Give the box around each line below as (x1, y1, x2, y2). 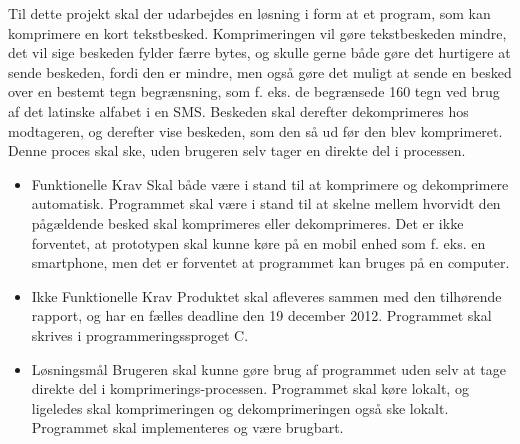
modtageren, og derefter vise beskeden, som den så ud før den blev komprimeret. (8, 120, 503, 141)
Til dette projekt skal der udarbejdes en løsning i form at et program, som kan (8, 3, 491, 23)
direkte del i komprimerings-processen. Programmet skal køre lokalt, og (31, 378, 469, 399)
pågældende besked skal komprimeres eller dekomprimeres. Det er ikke (31, 212, 464, 233)
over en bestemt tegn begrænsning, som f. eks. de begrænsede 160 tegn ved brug (8, 81, 500, 102)
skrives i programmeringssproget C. (31, 324, 249, 345)
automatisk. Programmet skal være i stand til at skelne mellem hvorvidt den (31, 193, 501, 214)
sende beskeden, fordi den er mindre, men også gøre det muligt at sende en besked (8, 61, 512, 82)
